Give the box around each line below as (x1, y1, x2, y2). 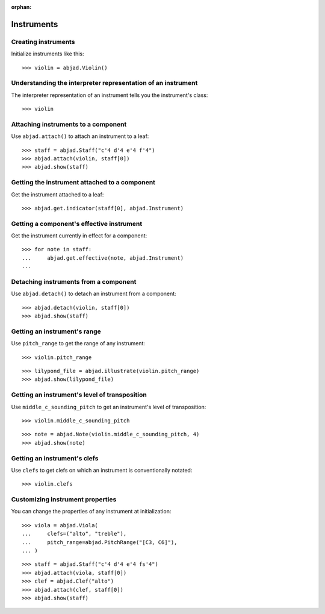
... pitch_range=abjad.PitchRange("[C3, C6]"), (22, 539, 178, 545)
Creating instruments (11, 37, 75, 46)
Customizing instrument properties (11, 495, 117, 504)
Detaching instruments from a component (11, 278, 137, 286)
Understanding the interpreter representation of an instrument (11, 79, 198, 87)
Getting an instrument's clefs (11, 454, 99, 462)
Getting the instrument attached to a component (11, 178, 156, 187)
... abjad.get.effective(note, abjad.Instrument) (22, 254, 184, 262)
